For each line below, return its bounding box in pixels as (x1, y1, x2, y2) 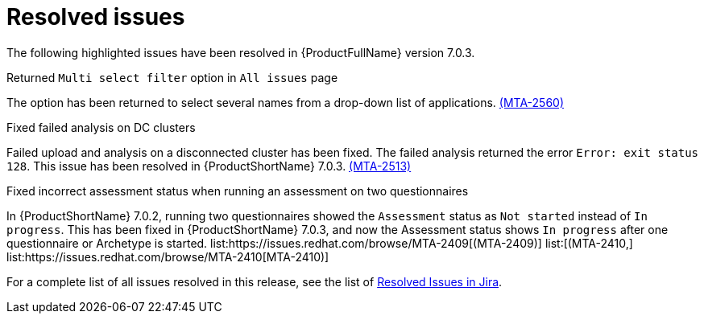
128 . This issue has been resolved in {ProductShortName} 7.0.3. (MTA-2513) (6, 158, 412, 173)
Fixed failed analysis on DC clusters (6, 120, 196, 134)
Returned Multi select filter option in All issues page (6, 70, 338, 84)
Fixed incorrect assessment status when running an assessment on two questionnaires (6, 183, 469, 198)
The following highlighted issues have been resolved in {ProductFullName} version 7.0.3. (6, 45, 475, 59)
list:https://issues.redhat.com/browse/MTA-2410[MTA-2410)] (6, 249, 329, 264)
